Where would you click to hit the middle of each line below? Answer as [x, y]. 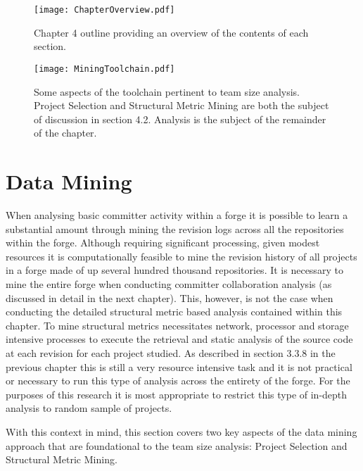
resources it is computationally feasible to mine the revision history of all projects [181, 256]
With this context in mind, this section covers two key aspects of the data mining [181, 431]
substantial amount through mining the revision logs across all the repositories [175, 228]
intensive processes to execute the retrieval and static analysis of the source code [179, 339]
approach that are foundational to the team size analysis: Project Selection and [177, 445]
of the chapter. [65, 133]
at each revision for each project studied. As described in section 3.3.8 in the [171, 352]
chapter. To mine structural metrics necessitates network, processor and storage [177, 325]
